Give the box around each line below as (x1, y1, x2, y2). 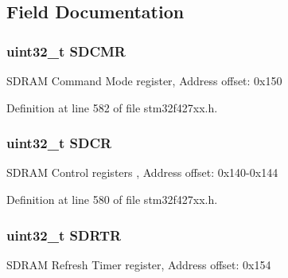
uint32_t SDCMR (6, 41, 126, 61)
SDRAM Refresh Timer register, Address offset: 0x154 (6, 256, 271, 272)
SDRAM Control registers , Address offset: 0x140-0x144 (6, 164, 278, 181)
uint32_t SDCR (6, 133, 112, 153)
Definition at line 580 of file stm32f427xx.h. (6, 191, 218, 207)
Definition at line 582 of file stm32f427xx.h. (6, 99, 218, 116)
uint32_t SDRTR (6, 225, 122, 245)
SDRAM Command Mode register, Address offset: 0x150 (6, 72, 282, 88)
